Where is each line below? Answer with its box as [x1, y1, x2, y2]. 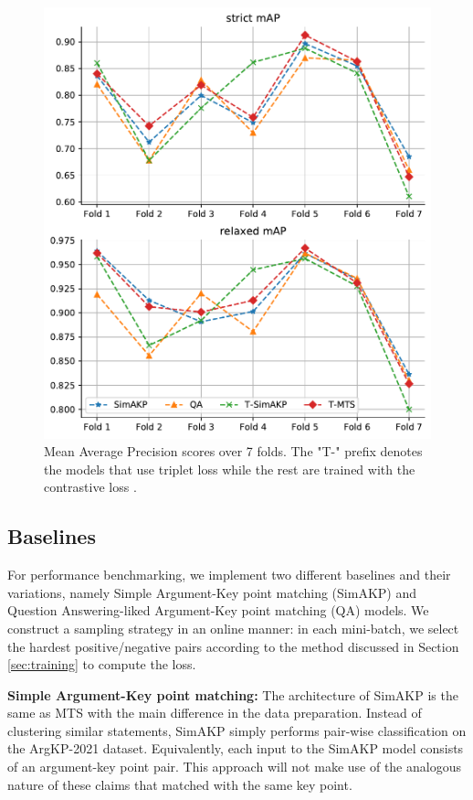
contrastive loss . [44, 477, 137, 496]
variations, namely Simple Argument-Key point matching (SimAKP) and [7, 582, 416, 602]
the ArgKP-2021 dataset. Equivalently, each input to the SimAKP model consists [7, 739, 464, 758]
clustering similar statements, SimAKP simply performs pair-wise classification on [7, 720, 467, 740]
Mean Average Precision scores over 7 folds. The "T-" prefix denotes [44, 442, 423, 461]
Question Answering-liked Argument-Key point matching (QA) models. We [7, 601, 429, 620]
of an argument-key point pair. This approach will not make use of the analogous [7, 757, 461, 776]
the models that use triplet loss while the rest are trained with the [44, 459, 415, 478]
